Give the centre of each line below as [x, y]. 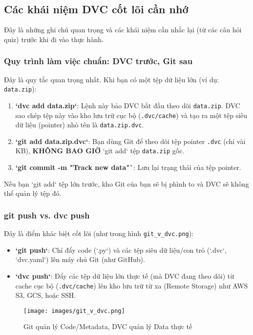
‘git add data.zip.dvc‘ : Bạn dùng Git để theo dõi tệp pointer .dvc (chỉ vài [130, 141]
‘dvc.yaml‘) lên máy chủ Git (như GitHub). [80, 259]
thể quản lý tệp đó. [33, 193]
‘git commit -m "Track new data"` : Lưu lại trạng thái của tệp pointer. [128, 167]
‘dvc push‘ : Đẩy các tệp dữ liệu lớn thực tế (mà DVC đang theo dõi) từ [125, 275]
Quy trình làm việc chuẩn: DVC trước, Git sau [98, 61]
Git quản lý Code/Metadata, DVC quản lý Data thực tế [108, 326]
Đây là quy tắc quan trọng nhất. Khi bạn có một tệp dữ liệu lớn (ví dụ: [112, 79]
